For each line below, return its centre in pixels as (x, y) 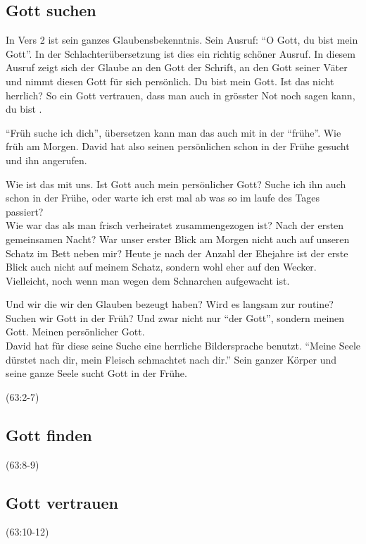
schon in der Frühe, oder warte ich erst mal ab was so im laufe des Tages (163, 198)
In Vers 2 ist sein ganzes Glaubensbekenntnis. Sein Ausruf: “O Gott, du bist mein (182, 40)
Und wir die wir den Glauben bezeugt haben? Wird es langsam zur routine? (170, 304)
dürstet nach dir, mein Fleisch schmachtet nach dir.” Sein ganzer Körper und (171, 359)
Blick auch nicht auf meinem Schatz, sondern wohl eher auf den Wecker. (161, 267)
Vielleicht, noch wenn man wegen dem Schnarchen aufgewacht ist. (148, 280)
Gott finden (49, 434)
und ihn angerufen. (46, 160)
